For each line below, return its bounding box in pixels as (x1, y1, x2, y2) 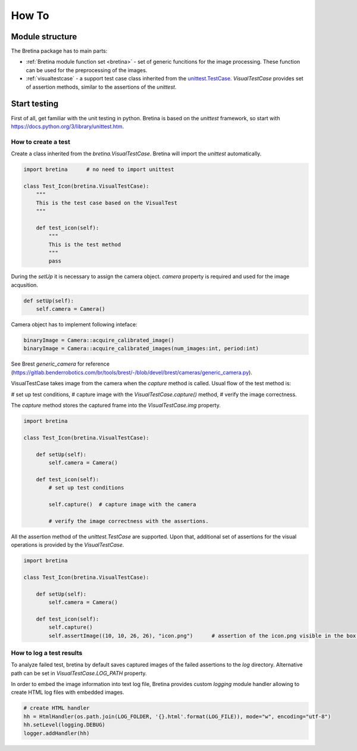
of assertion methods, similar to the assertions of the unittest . (26, 83, 177, 91)
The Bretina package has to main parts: (11, 48, 108, 55)
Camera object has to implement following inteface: (11, 321, 137, 328)
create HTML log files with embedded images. (11, 688, 124, 696)
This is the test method (48, 241, 121, 248)
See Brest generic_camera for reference (11, 360, 110, 367)
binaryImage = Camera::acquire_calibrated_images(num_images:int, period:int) (23, 345, 259, 352)
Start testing (11, 99, 59, 109)
